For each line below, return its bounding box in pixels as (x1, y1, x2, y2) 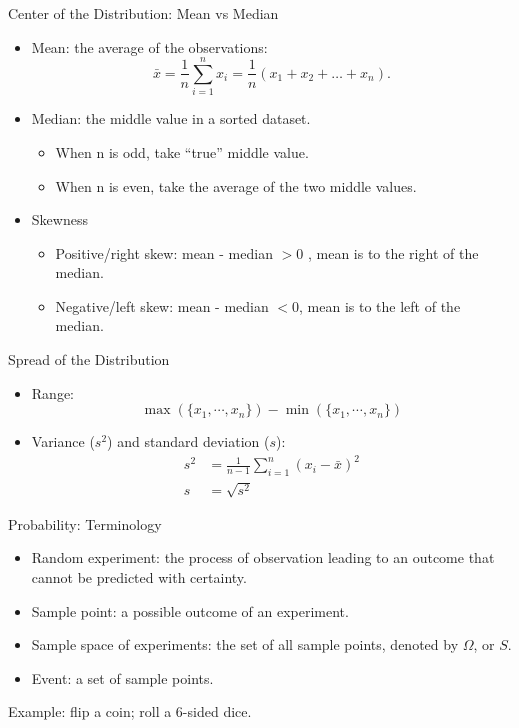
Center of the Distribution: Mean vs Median (8, 3, 279, 23)
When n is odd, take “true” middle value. (55, 141, 309, 162)
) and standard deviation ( (107, 431, 270, 452)
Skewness (31, 209, 88, 230)
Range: (31, 382, 74, 403)
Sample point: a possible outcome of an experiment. (31, 600, 349, 621)
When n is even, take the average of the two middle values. (55, 175, 417, 196)
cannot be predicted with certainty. (31, 566, 247, 587)
